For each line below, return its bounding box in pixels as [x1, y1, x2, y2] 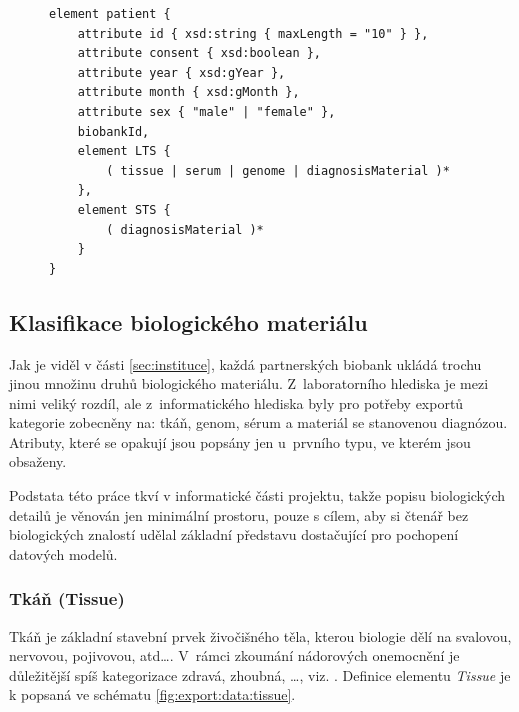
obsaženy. [9, 451, 67, 472]
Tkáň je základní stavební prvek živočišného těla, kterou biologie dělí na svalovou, [9, 625, 512, 646]
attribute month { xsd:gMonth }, [77, 85, 300, 100]
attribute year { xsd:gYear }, [77, 65, 286, 80]
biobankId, [77, 124, 150, 139]
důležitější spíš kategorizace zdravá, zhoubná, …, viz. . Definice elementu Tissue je [9, 664, 511, 685]
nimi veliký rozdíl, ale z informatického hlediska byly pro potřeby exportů [9, 392, 464, 413]
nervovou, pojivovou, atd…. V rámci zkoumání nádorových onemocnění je [9, 645, 460, 666]
